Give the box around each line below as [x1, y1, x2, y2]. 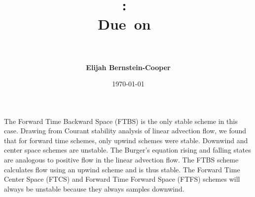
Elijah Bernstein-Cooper [86, 62, 171, 72]
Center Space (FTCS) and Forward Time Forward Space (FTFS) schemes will [4, 174, 240, 184]
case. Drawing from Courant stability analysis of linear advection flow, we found [4, 125, 247, 136]
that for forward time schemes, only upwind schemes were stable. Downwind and [4, 135, 248, 145]
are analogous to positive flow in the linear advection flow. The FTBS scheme [4, 155, 239, 165]
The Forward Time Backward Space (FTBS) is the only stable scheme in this [4, 116, 238, 126]
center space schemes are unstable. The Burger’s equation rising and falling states [4, 145, 251, 155]
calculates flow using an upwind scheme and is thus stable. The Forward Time [4, 164, 240, 174]
